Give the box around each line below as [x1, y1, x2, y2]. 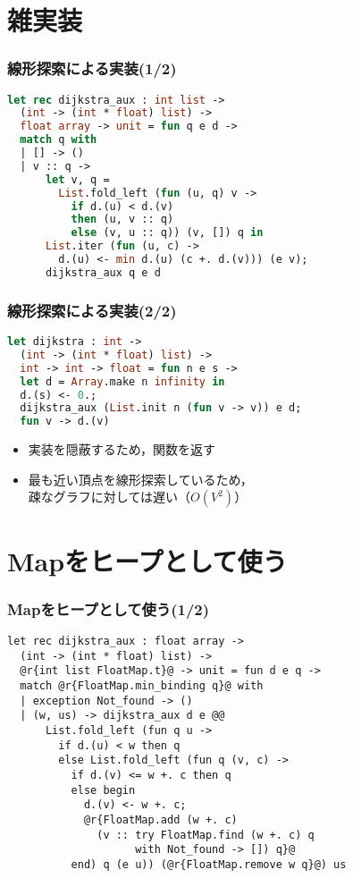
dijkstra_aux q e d [45, 266, 161, 279]
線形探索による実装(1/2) [7, 57, 177, 80]
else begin [71, 783, 136, 797]
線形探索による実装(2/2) [7, 299, 177, 321]
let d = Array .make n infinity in [20, 375, 225, 388]
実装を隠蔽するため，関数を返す [28, 440, 216, 459]
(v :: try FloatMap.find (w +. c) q [97, 828, 315, 841]
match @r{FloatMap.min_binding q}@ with [20, 679, 264, 692]
